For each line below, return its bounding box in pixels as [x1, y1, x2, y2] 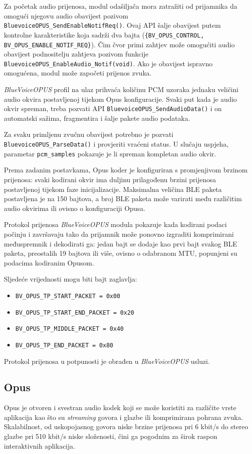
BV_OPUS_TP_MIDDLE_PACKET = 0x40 [15, 325, 124, 333]
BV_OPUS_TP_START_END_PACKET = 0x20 [15, 309, 135, 316]
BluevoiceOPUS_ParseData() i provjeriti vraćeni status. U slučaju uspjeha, [4, 139, 229, 149]
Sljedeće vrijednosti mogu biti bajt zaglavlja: [4, 274, 137, 284]
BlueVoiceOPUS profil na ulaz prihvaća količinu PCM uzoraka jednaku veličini [4, 84, 239, 94]
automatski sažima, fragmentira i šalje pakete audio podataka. [4, 113, 190, 123]
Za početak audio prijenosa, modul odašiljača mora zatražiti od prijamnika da [4, 1, 237, 11]
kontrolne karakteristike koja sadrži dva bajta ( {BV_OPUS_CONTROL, [4, 29, 204, 39]
